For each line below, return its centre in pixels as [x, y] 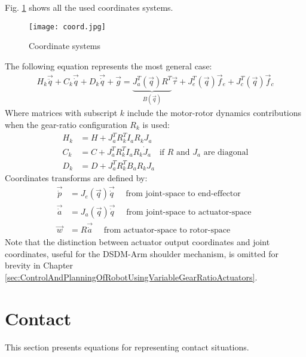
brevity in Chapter [39, 265]
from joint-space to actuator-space [189, 212]
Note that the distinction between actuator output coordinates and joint [137, 242]
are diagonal [226, 152]
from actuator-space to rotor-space [167, 231]
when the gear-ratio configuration [66, 124]
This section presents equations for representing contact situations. [127, 347]
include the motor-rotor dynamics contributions [214, 113]
